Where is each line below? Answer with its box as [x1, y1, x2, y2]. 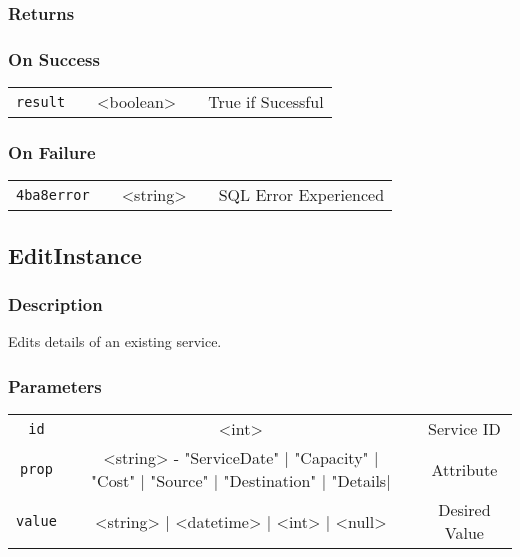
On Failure [8, 139, 96, 164]
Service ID [428, 417, 501, 441]
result [16, 93, 66, 110]
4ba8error [16, 186, 90, 203]
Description [8, 291, 103, 316]
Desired [438, 498, 491, 522]
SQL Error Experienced [218, 183, 385, 207]
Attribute [431, 457, 498, 481]
